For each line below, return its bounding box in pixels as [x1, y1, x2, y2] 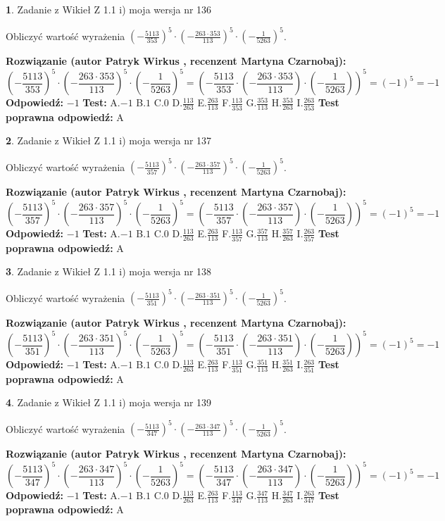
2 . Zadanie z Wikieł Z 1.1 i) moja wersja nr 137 [6, 133, 212, 148]
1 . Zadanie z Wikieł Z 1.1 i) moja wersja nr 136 [6, 2, 212, 16]
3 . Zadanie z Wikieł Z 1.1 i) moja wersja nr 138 [6, 264, 212, 279]
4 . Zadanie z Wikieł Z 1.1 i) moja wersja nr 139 [6, 395, 212, 410]
